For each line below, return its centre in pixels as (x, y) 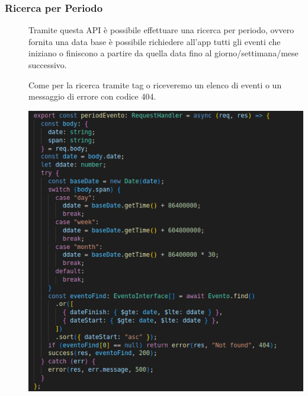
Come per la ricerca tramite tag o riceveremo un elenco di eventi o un (155, 84)
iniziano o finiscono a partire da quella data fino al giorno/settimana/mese (163, 53)
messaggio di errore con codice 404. (92, 96)
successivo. (48, 65)
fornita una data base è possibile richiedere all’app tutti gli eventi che (155, 41)
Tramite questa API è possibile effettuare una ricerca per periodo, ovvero (161, 30)
